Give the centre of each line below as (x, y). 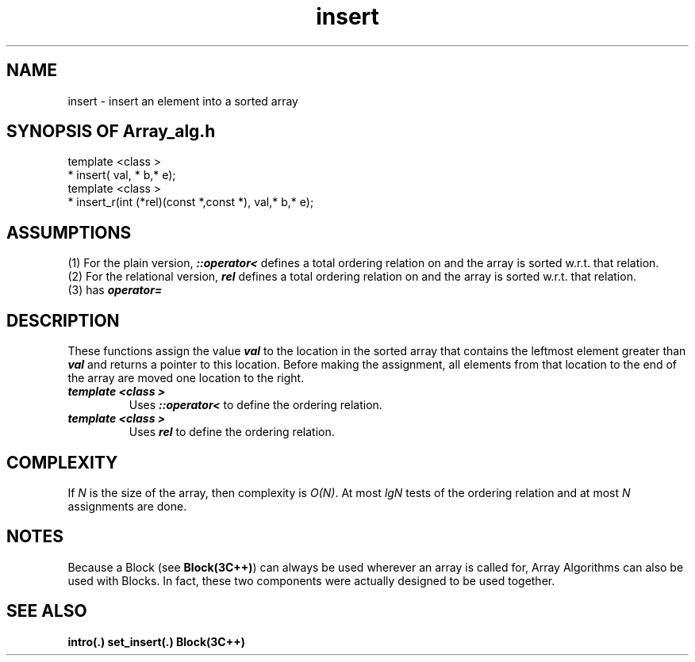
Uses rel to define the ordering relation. (232, 432)
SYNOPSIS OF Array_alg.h (111, 132)
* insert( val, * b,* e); (122, 175)
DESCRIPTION (63, 320)
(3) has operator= (115, 290)
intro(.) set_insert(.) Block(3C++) (157, 641)
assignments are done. (127, 506)
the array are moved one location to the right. (186, 378)
